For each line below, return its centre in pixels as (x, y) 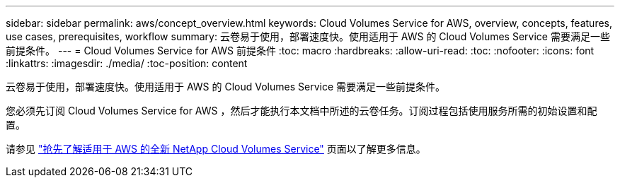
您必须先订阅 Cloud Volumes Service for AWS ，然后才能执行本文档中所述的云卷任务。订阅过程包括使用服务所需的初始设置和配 (302, 111)
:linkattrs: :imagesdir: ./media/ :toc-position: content (127, 63)
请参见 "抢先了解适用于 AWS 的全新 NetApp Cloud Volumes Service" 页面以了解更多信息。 (216, 149)
